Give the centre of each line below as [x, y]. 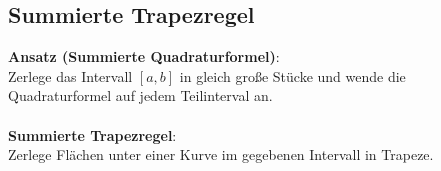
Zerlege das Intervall [70, 75]
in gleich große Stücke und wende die [292, 75]
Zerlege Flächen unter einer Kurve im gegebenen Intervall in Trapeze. [221, 154]
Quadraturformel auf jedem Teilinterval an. [140, 95]
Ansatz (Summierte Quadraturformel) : [144, 56]
